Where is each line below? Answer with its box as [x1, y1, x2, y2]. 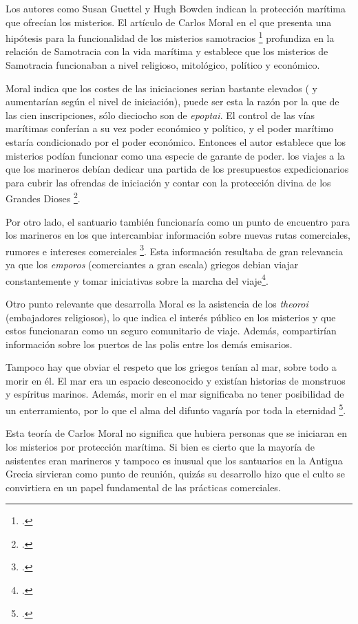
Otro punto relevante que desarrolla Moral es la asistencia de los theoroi [6, 296, 308, 310]
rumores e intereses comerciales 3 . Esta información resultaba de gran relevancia [6, 241, 344, 258]
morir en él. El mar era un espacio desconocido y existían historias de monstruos [6, 373, 346, 387]
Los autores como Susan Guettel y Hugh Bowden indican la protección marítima [6, 1, 346, 15]
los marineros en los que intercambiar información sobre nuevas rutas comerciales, [6, 228, 350, 242]
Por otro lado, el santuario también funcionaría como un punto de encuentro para [6, 214, 350, 228]
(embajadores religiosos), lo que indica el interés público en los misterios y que [6, 310, 336, 324]
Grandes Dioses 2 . [6, 189, 81, 206]
